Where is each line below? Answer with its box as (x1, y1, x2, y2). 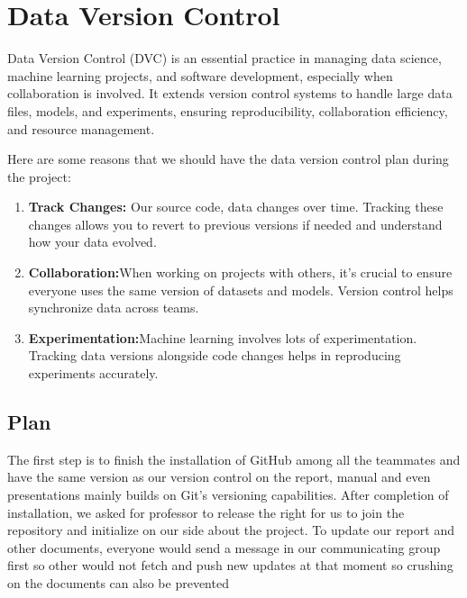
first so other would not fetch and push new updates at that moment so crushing (7, 556, 453, 575)
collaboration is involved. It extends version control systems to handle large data (7, 84, 453, 103)
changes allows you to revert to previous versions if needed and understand (28, 214, 443, 233)
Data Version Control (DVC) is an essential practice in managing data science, (7, 49, 442, 68)
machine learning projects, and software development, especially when (7, 66, 393, 85)
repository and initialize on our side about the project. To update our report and (7, 521, 454, 539)
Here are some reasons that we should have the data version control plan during (7, 149, 449, 168)
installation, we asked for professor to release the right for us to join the (7, 503, 405, 521)
